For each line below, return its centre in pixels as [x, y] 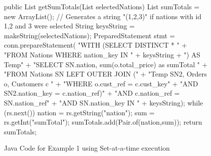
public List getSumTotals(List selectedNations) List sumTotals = [102, 6]
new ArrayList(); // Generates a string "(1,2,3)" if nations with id [103, 16]
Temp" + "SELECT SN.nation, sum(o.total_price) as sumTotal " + [106, 64]
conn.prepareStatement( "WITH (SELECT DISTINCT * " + [95, 45]
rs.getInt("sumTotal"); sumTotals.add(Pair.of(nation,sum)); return [103, 122]
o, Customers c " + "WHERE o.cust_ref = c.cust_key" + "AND [101, 83]
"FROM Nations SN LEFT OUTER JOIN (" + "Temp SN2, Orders [105, 74]
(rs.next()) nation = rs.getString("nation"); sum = [79, 112]
